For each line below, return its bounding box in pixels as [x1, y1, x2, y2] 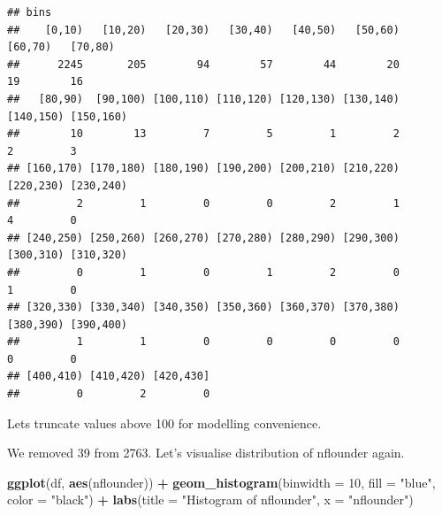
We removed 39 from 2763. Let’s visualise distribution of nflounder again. [7, 443, 405, 462]
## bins [7, 6, 52, 19]
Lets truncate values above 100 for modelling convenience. [7, 413, 322, 432]
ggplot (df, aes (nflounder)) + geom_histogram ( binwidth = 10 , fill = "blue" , [7, 473, 436, 491]
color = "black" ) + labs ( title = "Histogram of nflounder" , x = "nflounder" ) [7, 490, 414, 509]
